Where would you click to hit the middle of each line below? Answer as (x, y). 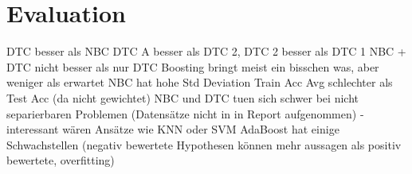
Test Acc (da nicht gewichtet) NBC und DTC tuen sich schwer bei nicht (182, 97)
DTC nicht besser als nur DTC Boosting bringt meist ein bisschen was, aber (193, 66)
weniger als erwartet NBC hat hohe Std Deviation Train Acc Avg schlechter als (200, 82)
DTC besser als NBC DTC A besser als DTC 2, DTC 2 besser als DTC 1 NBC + (206, 51)
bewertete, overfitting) (61, 160)
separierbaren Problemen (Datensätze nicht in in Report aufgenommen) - (185, 113)
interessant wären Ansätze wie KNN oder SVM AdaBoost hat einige (173, 129)
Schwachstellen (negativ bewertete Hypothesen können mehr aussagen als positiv (204, 144)
